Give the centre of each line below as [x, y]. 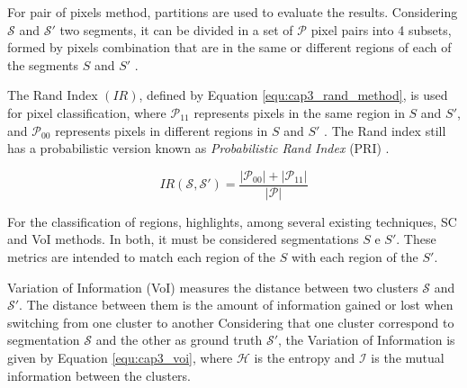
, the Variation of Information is [366, 340]
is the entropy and [305, 357]
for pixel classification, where [87, 112]
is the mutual [408, 357]
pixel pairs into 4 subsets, [381, 29]
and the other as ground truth [179, 340]
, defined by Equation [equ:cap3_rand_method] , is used [293, 95]
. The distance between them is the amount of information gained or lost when [236, 305]
